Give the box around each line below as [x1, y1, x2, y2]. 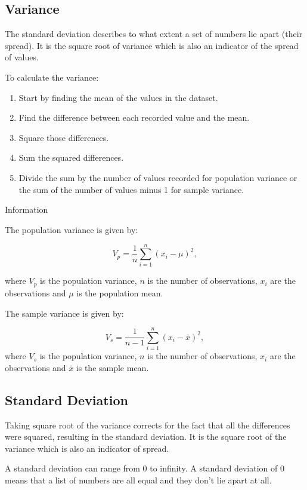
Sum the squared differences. [18, 151, 124, 164]
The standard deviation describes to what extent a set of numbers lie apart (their [5, 27, 303, 40]
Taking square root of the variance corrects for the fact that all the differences [5, 418, 290, 431]
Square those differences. [18, 131, 109, 143]
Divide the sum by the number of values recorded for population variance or [18, 171, 297, 183]
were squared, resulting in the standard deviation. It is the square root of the [5, 430, 287, 443]
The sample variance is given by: [5, 307, 124, 319]
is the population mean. [76, 286, 163, 299]
